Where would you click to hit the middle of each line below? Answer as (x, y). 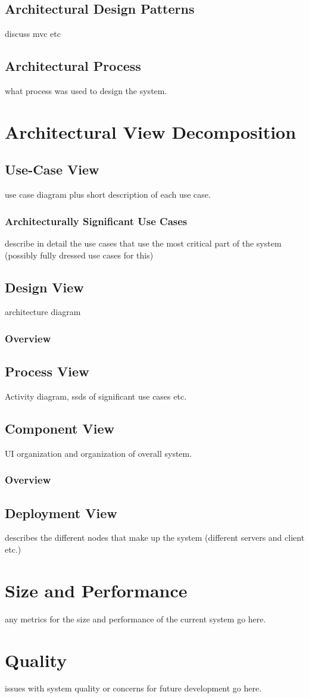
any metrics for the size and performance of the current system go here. (135, 618)
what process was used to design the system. (86, 91)
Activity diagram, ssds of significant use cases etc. (96, 396)
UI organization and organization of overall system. (99, 453)
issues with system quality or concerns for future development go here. (133, 688)
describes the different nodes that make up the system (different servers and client (155, 537)
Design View (44, 287)
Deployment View (61, 512)
